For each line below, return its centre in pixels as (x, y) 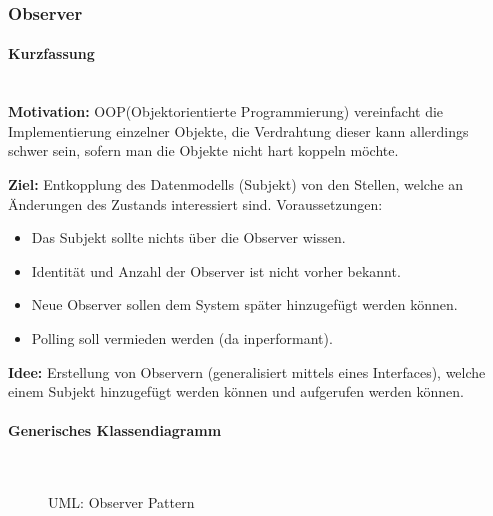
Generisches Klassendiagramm (115, 430)
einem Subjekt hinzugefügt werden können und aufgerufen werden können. (236, 391)
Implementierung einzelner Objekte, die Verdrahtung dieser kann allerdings (238, 130)
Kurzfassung (51, 53)
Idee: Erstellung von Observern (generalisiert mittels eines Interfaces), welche (247, 371)
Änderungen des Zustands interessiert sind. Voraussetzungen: (195, 203)
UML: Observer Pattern (121, 502)
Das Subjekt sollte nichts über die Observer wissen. (188, 237)
